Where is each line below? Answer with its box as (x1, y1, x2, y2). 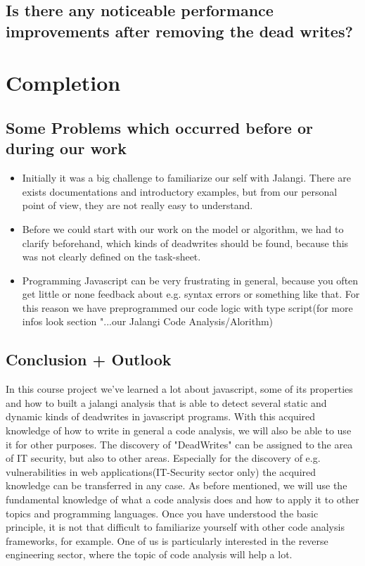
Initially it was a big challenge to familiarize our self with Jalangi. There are (22, 170, 351, 185)
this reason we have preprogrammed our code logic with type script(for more (22, 300, 353, 315)
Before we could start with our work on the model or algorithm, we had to (22, 221, 344, 236)
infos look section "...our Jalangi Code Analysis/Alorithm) (22, 314, 274, 329)
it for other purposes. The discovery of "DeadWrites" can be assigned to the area (6, 436, 353, 451)
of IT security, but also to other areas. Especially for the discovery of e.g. (6, 451, 321, 465)
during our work (6, 137, 127, 159)
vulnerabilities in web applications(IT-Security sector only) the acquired (6, 464, 316, 479)
